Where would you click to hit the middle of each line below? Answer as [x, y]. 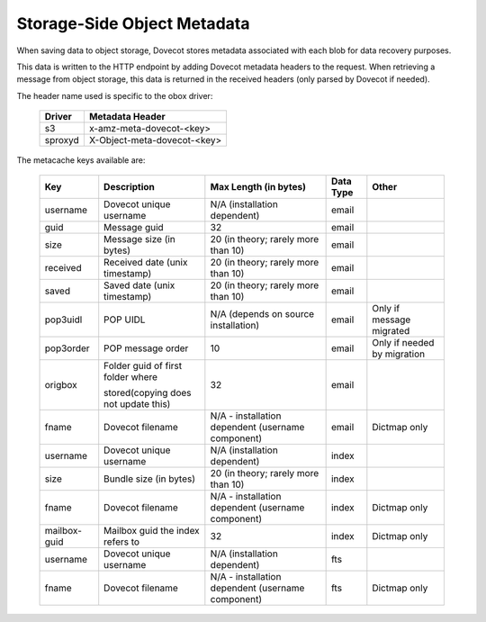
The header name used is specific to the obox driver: [115, 95]
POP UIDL [125, 320]
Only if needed [403, 342]
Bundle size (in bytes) [150, 479]
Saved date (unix [139, 285]
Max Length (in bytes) [258, 186]
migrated [391, 330]
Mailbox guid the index [152, 530]
